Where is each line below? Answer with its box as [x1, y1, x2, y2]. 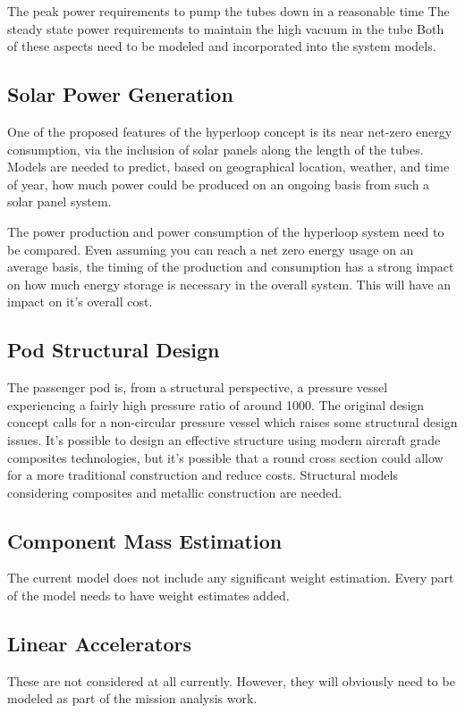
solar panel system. [7, 192, 112, 211]
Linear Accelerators [7, 630, 191, 658]
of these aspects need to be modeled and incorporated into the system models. [7, 37, 436, 55]
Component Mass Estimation [7, 526, 283, 554]
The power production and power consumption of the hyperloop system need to [7, 222, 444, 240]
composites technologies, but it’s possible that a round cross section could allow [7, 448, 444, 466]
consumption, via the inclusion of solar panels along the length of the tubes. [7, 139, 424, 158]
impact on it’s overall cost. [7, 292, 153, 311]
